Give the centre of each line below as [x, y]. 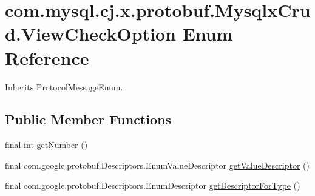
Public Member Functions [88, 119]
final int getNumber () [46, 145]
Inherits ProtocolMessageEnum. [64, 86]
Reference [47, 57]
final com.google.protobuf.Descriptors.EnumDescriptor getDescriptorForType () [153, 185]
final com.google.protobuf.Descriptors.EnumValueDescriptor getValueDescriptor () [157, 165]
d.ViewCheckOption [90, 34]
